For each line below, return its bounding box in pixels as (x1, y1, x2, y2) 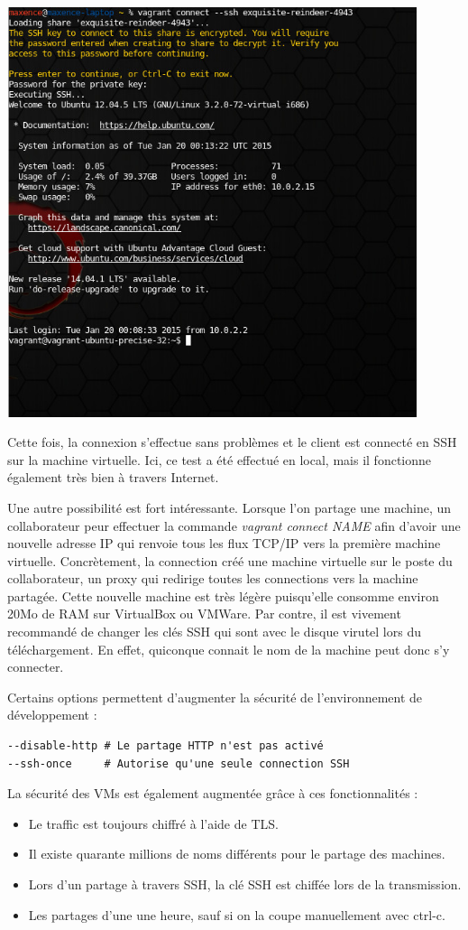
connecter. (7, 657, 64, 676)
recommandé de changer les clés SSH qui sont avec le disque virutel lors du (7, 622, 421, 641)
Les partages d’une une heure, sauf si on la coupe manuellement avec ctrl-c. (28, 905, 445, 924)
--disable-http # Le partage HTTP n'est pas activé (7, 739, 324, 753)
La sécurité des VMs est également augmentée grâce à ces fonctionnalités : (7, 784, 418, 803)
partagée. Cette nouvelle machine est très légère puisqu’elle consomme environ (7, 586, 439, 605)
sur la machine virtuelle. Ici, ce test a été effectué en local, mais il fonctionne (7, 450, 432, 469)
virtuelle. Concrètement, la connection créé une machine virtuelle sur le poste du (7, 551, 453, 570)
